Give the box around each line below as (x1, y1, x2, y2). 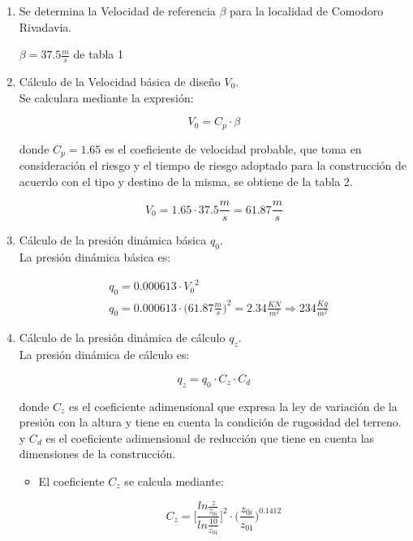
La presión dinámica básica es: (19, 249, 171, 266)
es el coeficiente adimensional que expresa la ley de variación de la (69, 397, 398, 414)
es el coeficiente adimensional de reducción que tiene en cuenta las (45, 429, 375, 446)
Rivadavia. (19, 18, 72, 35)
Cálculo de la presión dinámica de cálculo (19, 329, 226, 346)
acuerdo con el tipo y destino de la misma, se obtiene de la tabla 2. (19, 172, 353, 189)
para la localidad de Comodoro (230, 2, 384, 19)
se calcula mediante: (124, 472, 224, 489)
